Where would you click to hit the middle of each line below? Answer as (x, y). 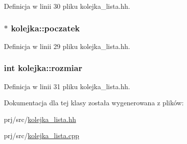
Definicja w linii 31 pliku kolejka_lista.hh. (67, 86)
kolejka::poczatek (45, 28)
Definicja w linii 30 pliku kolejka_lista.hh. (67, 6)
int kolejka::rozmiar (43, 68)
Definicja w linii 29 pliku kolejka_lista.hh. (67, 46)
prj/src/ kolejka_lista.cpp (42, 135)
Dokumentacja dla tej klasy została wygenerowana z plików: (94, 103)
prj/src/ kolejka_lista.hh (40, 119)
